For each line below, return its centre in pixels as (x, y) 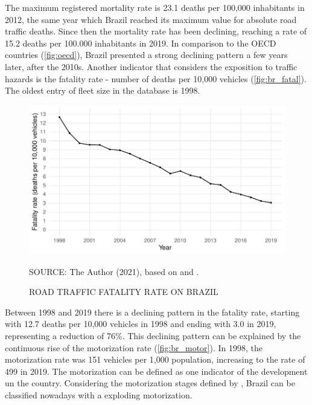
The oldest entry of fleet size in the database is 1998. (103, 90)
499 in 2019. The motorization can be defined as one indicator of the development (156, 371)
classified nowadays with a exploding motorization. (99, 395)
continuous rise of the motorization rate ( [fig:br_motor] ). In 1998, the (134, 347)
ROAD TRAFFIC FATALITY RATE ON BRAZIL (124, 292)
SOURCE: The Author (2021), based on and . (114, 271)
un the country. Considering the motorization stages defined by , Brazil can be (150, 383)
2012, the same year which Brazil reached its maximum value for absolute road (151, 19)
